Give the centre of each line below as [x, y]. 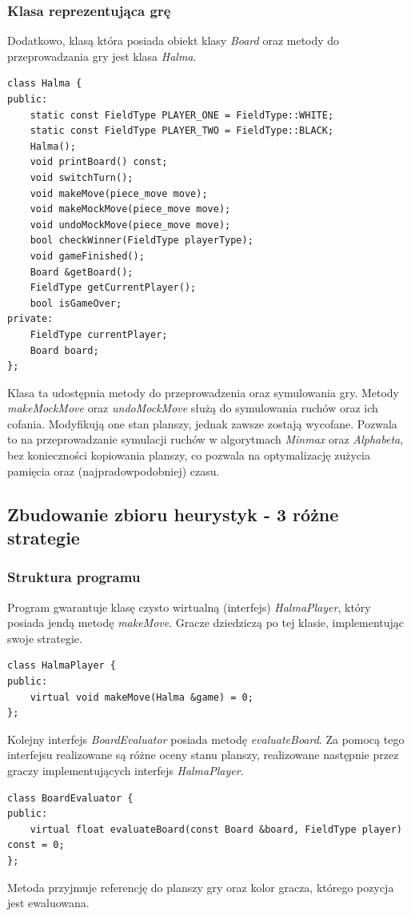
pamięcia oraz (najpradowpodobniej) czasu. [114, 470]
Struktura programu [74, 577]
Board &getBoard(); [82, 272]
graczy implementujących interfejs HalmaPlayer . [126, 770]
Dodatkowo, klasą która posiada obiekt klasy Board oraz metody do [174, 40]
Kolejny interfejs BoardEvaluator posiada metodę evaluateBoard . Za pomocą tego [206, 739]
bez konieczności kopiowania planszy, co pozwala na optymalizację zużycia [189, 455]
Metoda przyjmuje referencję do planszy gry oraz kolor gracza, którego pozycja [201, 887]
